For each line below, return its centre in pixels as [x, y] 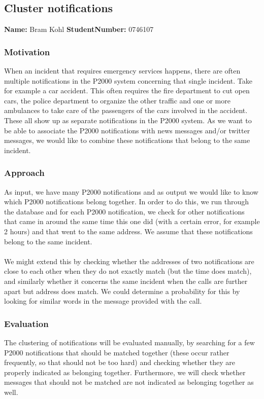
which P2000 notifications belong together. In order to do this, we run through [127, 202]
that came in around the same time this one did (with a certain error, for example [132, 221]
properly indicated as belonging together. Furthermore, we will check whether [125, 372]
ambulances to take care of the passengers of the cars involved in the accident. [126, 110]
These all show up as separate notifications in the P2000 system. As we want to [128, 120]
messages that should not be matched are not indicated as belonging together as [129, 382]
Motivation [27, 51]
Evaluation [26, 323]
